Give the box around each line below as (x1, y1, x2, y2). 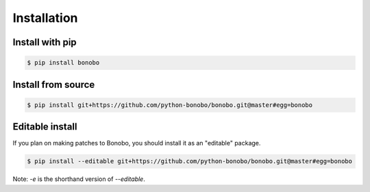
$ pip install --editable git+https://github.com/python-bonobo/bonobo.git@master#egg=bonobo (27, 158, 353, 165)
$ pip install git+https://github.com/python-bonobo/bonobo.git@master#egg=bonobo (27, 101, 313, 109)
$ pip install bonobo (27, 59, 100, 67)
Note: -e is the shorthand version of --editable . (12, 175, 145, 183)
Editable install (12, 121, 77, 133)
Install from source (12, 79, 95, 91)
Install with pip (12, 36, 77, 48)
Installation (12, 10, 78, 25)
